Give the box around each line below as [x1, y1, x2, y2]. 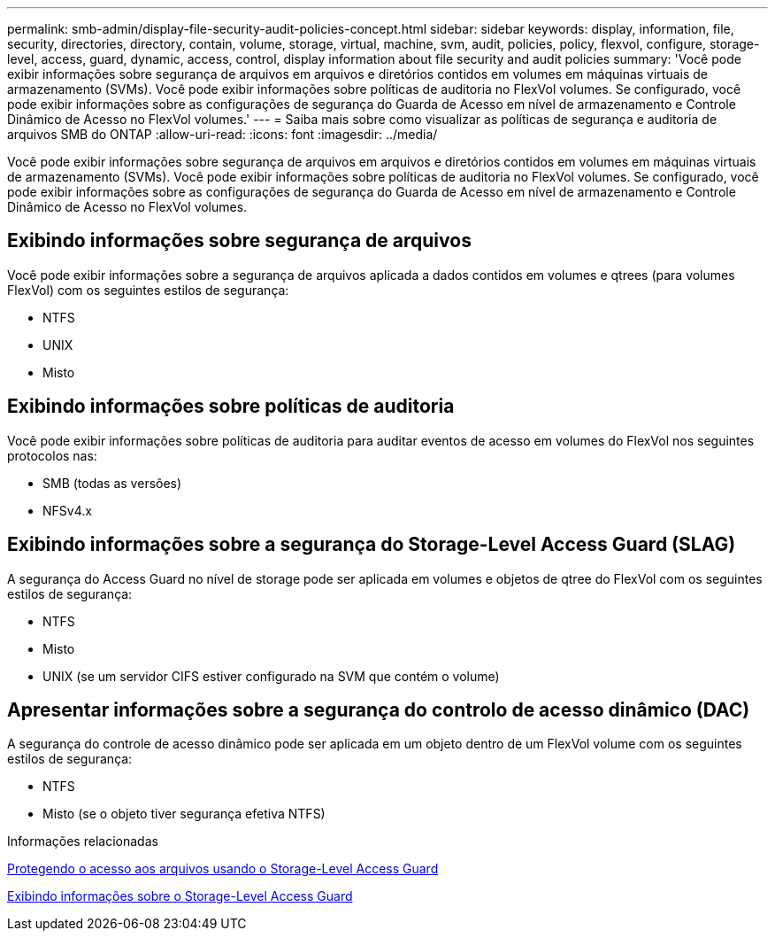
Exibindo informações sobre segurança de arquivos [7, 229, 472, 252]
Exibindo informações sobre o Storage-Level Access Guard [7, 888, 353, 904]
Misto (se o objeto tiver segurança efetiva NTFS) [42, 806, 326, 822]
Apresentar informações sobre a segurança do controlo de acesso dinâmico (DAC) [7, 698, 750, 721]
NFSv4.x [42, 502, 92, 518]
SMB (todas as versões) [42, 475, 182, 491]
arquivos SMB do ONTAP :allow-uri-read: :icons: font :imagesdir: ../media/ [7, 127, 438, 142]
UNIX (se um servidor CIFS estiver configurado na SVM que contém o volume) [42, 668, 500, 684]
